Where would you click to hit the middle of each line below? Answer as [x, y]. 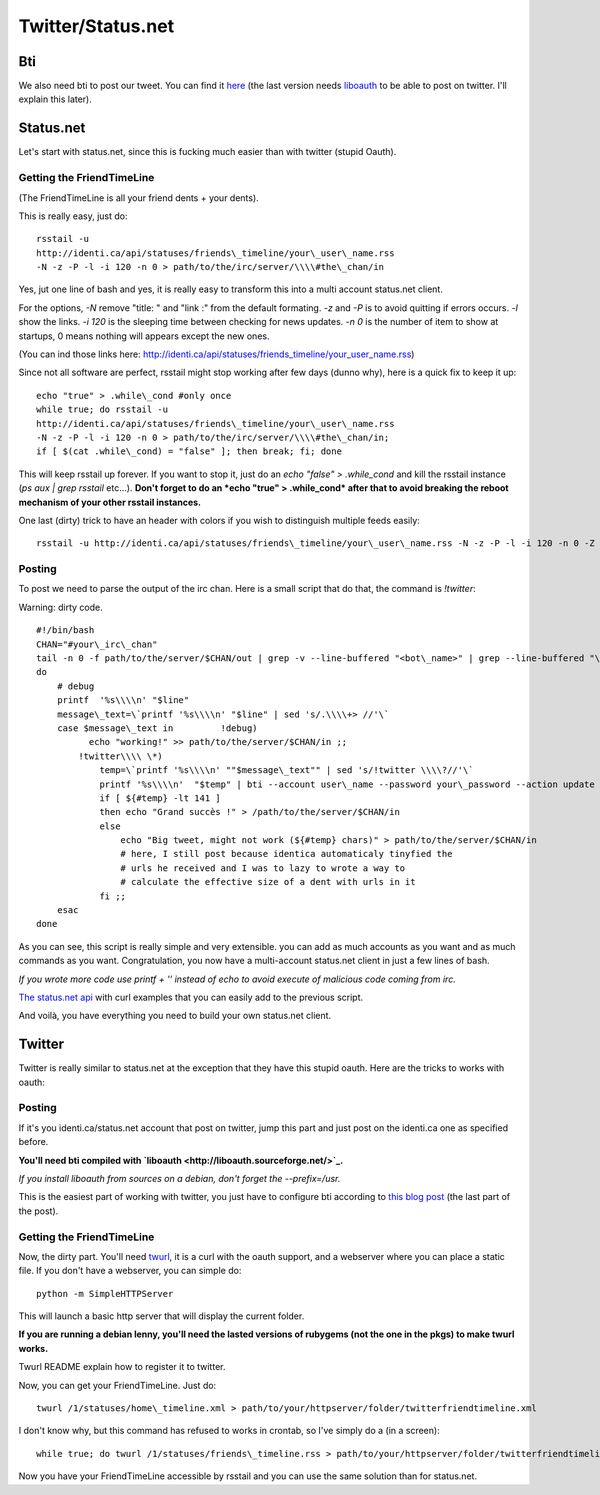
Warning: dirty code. [61, 607]
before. [33, 1142]
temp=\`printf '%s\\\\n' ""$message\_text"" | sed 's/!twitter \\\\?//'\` [286, 770]
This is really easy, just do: [73, 216]
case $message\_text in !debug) [157, 728]
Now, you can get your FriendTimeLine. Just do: [117, 1385]
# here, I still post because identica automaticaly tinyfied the [286, 854]
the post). [38, 1211]
